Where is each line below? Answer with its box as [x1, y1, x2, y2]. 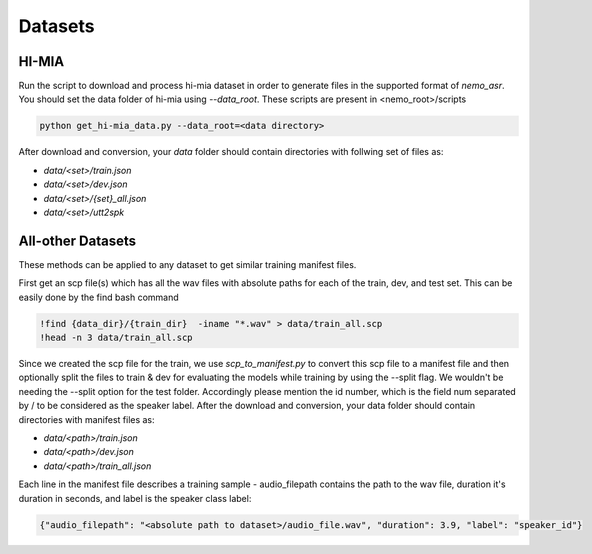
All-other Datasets [18, 232, 137, 249]
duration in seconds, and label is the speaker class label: [18, 492, 252, 504]
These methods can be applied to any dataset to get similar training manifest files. [18, 258, 357, 270]
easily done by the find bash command [18, 291, 179, 303]
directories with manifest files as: [18, 413, 155, 425]
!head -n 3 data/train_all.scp [39, 332, 194, 344]
